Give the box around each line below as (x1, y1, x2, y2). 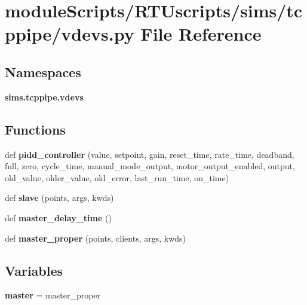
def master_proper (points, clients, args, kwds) (5, 231, 186, 244)
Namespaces (5, 62, 81, 81)
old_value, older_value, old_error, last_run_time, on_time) (5, 171, 229, 184)
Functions (5, 120, 66, 138)
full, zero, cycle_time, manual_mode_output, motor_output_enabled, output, (5, 160, 295, 172)
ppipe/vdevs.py (5, 22, 134, 46)
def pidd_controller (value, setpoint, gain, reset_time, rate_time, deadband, (5, 148, 294, 160)
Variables (5, 261, 63, 279)
